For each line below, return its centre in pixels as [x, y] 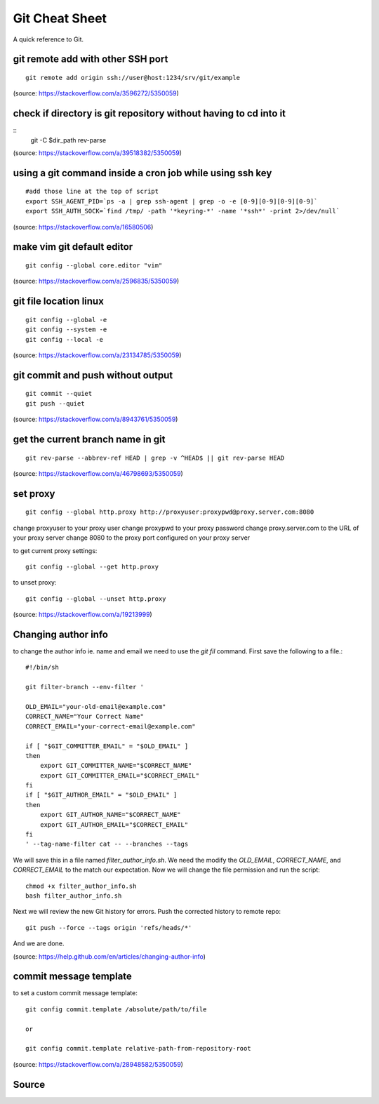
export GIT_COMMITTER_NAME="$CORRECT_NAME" [116, 766]
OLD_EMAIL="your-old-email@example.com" [96, 706]
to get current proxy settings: [55, 550]
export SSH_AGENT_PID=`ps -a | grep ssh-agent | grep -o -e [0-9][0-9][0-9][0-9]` [172, 201]
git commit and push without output [93, 375]
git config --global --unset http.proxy [96, 599]
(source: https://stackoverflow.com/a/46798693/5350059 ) [98, 473]
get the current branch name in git [89, 439]
